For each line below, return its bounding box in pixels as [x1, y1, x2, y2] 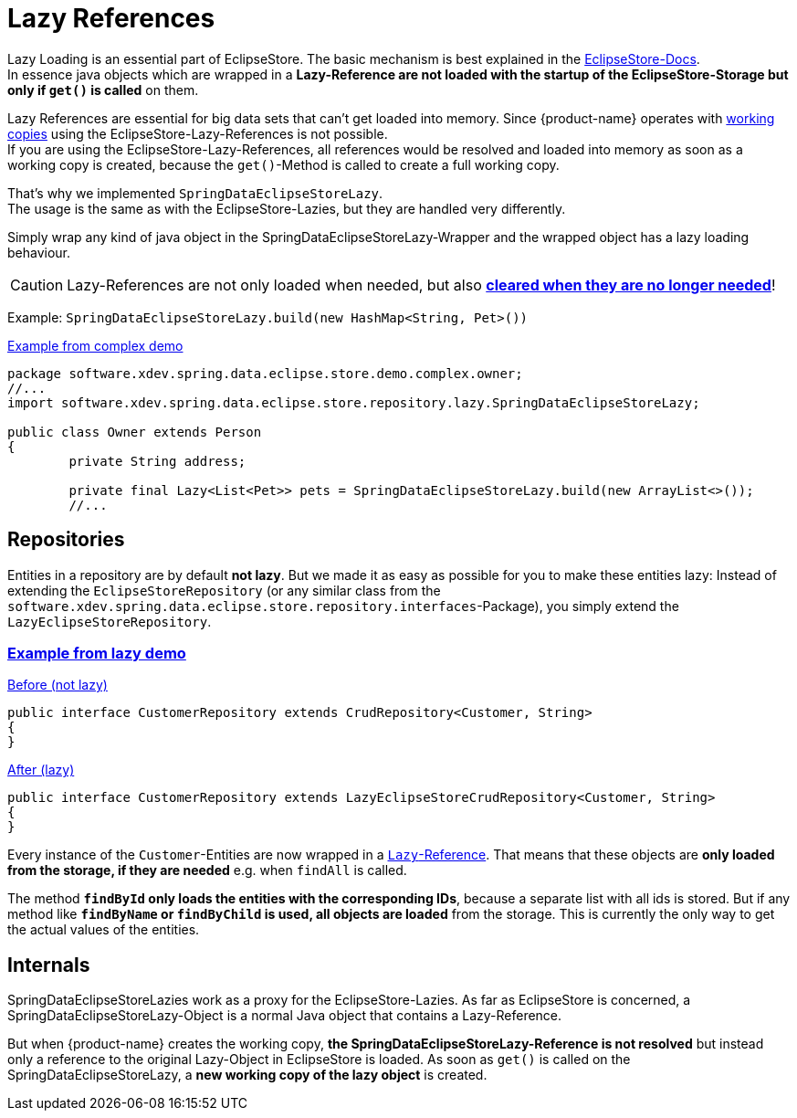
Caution [10, 275, 64, 294]
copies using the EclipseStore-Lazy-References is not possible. [7, 125, 388, 142]
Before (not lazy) [7, 677, 108, 693]
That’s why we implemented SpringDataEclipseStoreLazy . [7, 185, 383, 201]
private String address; [68, 453, 246, 469]
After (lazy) [7, 762, 75, 778]
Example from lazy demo [7, 643, 186, 662]
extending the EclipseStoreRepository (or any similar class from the [7, 582, 441, 598]
